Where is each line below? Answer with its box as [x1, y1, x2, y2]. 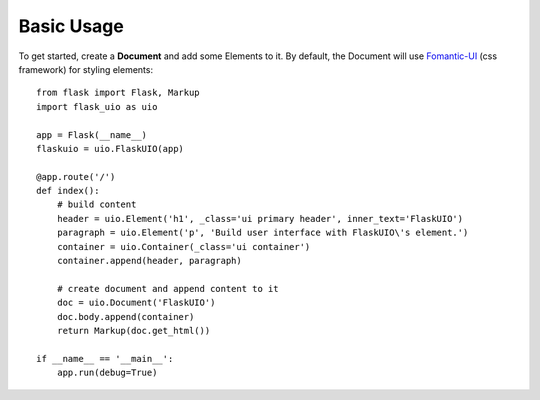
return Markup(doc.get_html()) [56, 325, 211, 336]
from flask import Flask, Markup [36, 87, 200, 99]
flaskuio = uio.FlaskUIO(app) [36, 143, 185, 154]
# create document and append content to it [56, 283, 279, 294]
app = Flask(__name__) [36, 129, 148, 140]
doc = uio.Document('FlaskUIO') [56, 297, 216, 309]
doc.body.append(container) [56, 311, 195, 322]
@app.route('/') [36, 171, 116, 182]
